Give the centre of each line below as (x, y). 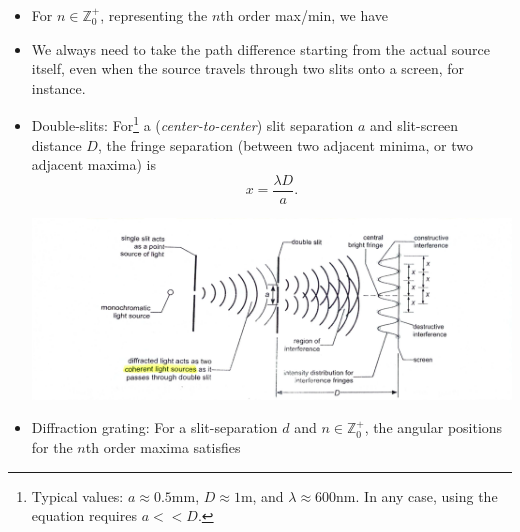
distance (56, 144)
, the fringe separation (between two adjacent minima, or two (285, 144)
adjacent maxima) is (93, 164)
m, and (262, 495)
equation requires (84, 515)
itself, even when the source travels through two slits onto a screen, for (248, 68)
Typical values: (77, 495)
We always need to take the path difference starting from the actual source (260, 48)
